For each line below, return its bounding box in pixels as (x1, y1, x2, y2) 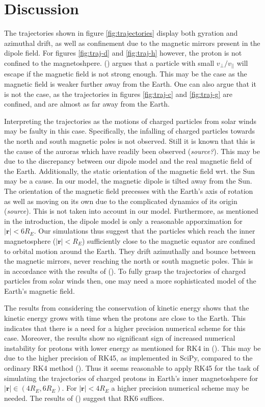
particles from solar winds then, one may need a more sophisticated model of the (4, 275, 256, 286)
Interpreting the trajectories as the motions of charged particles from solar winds (4, 115, 257, 126)
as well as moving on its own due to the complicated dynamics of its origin (4, 195, 237, 206)
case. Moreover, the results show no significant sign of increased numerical (4, 333, 235, 343)
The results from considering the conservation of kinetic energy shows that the (4, 302, 249, 313)
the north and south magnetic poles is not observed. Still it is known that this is (4, 135, 255, 146)
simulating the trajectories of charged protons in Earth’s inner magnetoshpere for (4, 372, 258, 383)
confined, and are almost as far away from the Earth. (4, 98, 170, 109)
